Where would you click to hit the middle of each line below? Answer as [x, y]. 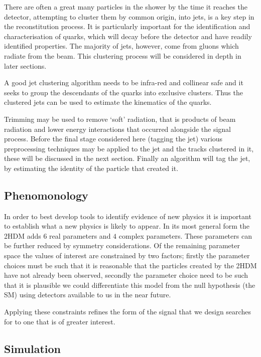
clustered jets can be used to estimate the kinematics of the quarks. [108, 102]
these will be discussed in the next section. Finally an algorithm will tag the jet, [127, 158]
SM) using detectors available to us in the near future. [88, 295]
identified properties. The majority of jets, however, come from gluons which [121, 46]
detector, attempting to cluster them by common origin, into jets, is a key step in [129, 16]
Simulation [33, 348]
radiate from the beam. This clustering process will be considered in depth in [123, 55]
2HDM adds [23, 235]
